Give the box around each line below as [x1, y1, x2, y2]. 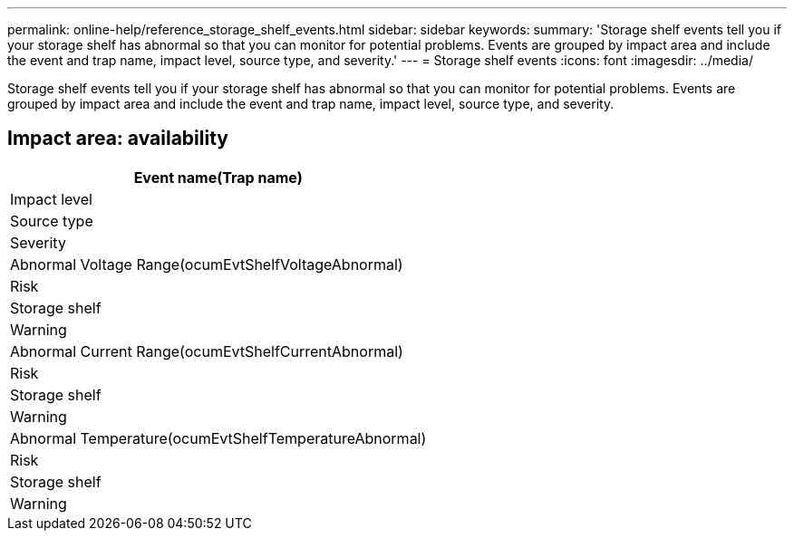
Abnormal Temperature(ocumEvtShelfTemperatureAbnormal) [10, 428, 427, 447]
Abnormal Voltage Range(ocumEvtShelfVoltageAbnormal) [10, 255, 403, 274]
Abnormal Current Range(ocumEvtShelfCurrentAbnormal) [10, 341, 403, 360]
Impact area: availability [7, 127, 228, 150]
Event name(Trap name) [133, 168, 303, 187]
